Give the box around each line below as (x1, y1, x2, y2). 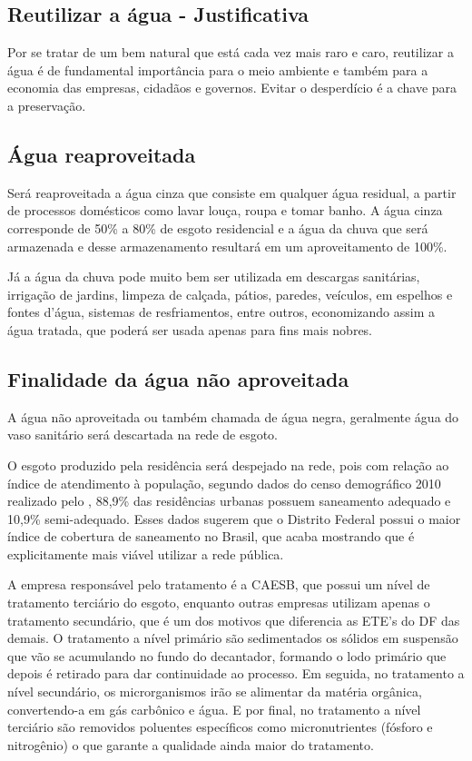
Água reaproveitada (7, 140, 196, 168)
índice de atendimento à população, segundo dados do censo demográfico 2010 (7, 473, 441, 492)
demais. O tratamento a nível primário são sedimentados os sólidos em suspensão (7, 628, 458, 647)
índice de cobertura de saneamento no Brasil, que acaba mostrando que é (7, 527, 415, 546)
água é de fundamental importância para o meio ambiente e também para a (7, 60, 428, 79)
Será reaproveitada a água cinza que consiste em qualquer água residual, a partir (7, 183, 457, 202)
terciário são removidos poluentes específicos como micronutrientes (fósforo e (7, 717, 433, 736)
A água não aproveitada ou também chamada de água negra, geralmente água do (7, 407, 459, 426)
